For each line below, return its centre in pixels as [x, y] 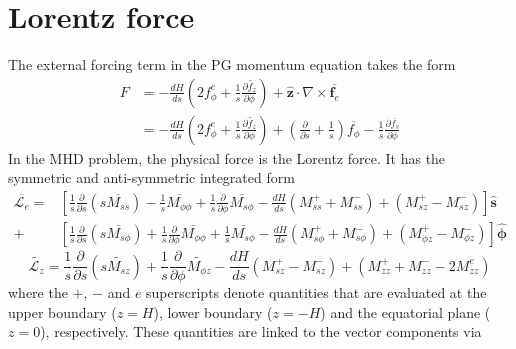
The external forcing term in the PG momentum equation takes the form [232, 64]
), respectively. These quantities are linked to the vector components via [261, 331]
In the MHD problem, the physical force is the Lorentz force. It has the [227, 157]
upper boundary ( [62, 311]
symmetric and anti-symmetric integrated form [151, 177]
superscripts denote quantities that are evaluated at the [316, 292]
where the [38, 292]
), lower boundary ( [213, 311]
